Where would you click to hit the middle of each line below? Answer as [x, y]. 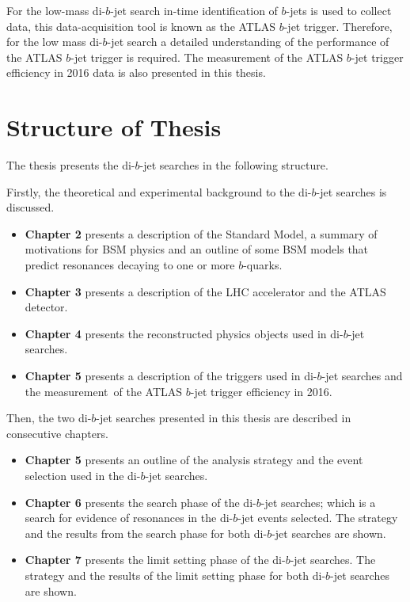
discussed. [30, 207]
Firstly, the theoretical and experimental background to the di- [159, 191]
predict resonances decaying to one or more [130, 265]
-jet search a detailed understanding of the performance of [248, 42]
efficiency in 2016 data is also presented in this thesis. [136, 72]
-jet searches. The [333, 560]
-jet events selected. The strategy [318, 518]
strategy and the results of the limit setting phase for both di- [175, 575]
